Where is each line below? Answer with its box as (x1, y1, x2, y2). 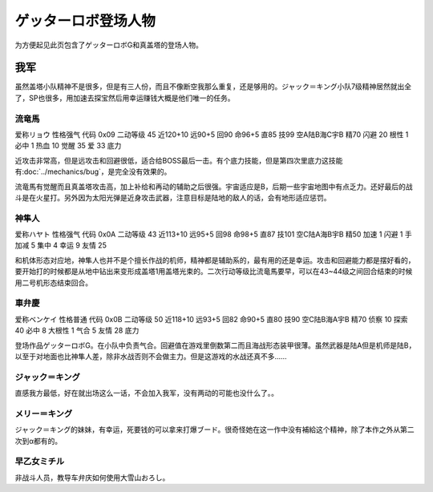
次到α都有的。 (14, 436, 63, 446)
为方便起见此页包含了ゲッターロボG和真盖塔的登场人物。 (14, 40, 204, 50)
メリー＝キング (14, 408, 73, 419)
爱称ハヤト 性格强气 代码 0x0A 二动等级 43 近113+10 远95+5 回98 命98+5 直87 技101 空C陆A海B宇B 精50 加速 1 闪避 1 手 (14, 229, 412, 240)
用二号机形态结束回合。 (14, 277, 92, 288)
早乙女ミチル (14, 456, 65, 467)
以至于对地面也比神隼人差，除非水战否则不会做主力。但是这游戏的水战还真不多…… (14, 351, 288, 361)
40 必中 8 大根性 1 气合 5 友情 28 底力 (14, 325, 140, 336)
